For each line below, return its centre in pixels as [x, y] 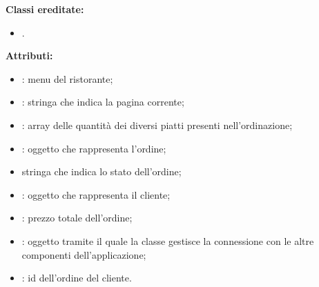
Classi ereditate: [45, 9]
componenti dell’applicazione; [84, 254]
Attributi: [29, 56]
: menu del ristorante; [67, 78]
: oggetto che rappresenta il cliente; [96, 194]
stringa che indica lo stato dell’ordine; [101, 171]
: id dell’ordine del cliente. [77, 278]
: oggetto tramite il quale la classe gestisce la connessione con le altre [168, 240]
